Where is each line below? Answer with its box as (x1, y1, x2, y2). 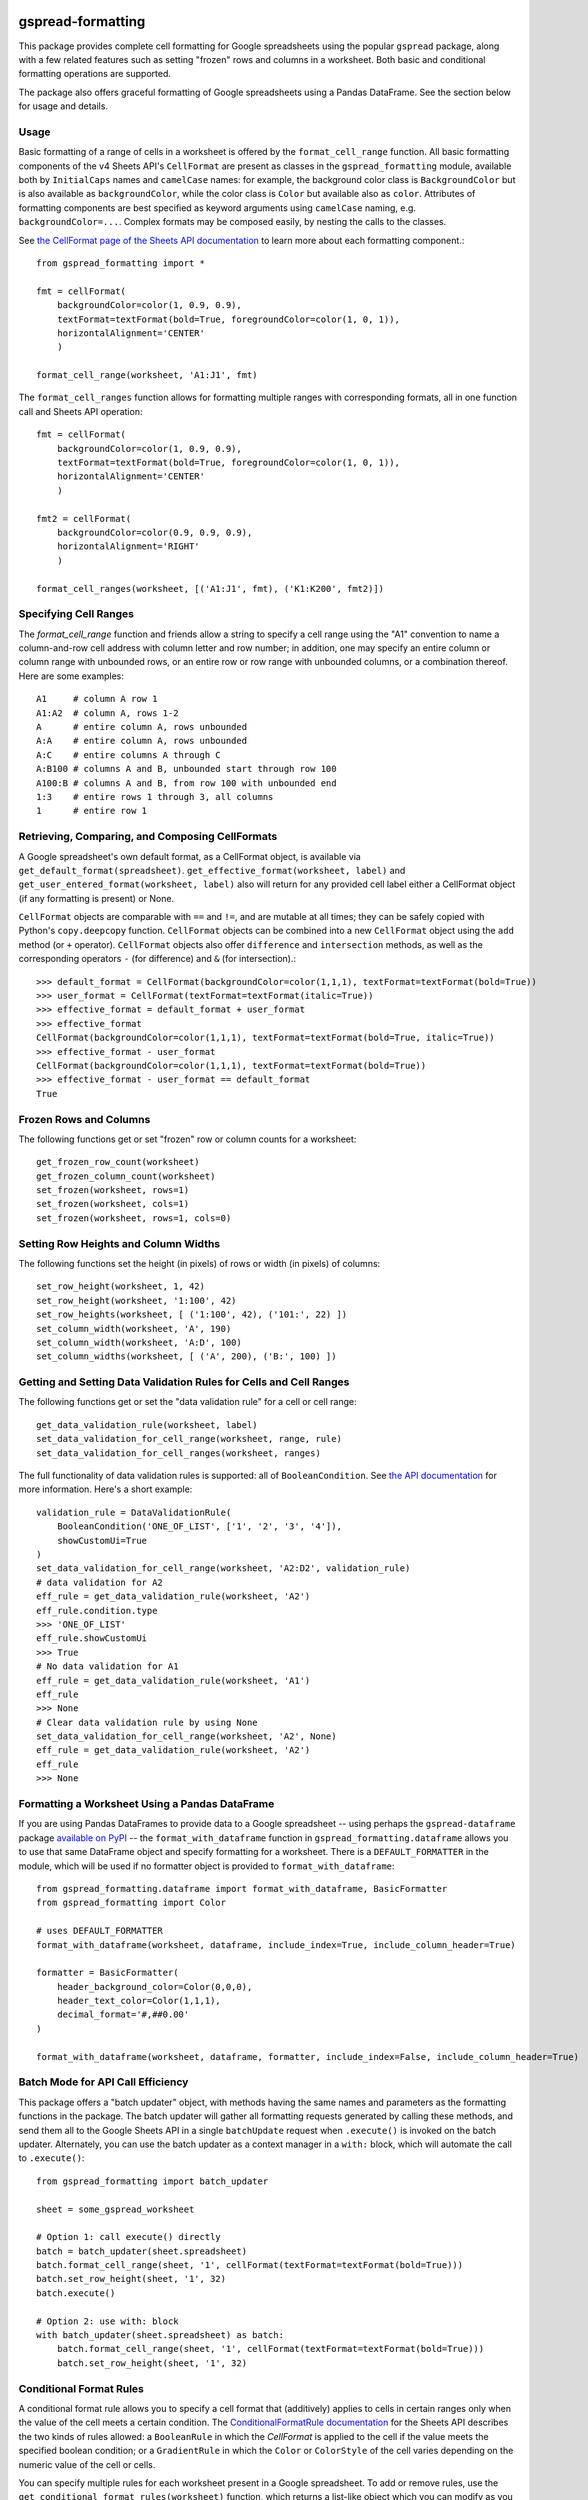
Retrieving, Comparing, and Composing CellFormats (18, 830, 278, 844)
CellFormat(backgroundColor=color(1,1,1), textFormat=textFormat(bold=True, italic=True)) (36, 1032, 495, 1044)
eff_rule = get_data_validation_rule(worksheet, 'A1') (36, 1675, 311, 1686)
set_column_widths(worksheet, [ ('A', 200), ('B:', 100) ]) (36, 1351, 337, 1362)
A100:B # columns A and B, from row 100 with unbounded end (36, 777, 337, 789)
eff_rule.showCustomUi (36, 1633, 148, 1644)
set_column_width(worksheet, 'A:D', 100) (36, 1336, 242, 1348)
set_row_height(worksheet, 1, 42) (36, 1281, 205, 1292)
